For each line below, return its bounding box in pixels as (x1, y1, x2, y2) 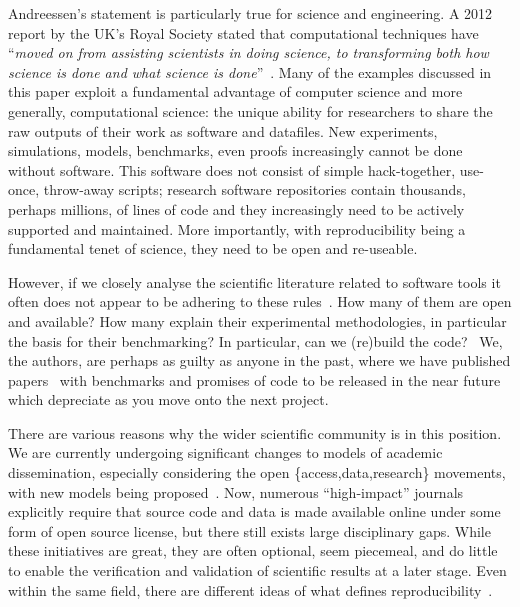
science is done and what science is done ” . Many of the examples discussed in (8, 61, 492, 82)
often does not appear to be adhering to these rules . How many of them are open (8, 291, 512, 312)
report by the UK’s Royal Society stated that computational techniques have (8, 22, 479, 43)
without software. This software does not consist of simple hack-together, (8, 159, 456, 180)
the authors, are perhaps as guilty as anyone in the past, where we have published (8, 350, 511, 371)
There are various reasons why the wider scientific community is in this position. (8, 422, 502, 443)
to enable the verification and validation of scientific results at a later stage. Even (8, 560, 507, 581)
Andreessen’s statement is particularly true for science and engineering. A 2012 (8, 3, 493, 23)
